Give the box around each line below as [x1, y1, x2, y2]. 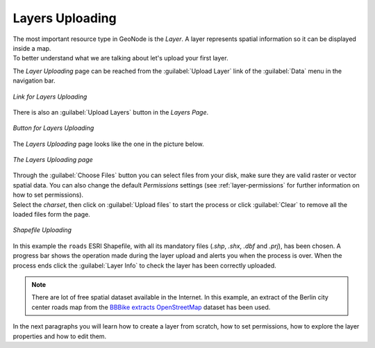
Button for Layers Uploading [12, 124, 94, 132]
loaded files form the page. [12, 210, 90, 219]
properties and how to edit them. [12, 332, 107, 340]
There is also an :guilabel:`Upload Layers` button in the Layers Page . [12, 108, 209, 116]
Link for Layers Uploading [12, 92, 87, 101]
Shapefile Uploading [12, 226, 72, 234]
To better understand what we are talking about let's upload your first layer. [12, 54, 228, 63]
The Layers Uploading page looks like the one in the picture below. [12, 140, 204, 148]
